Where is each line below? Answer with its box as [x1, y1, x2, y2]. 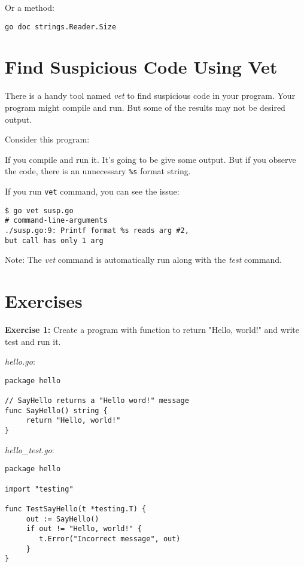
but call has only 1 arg [5, 236, 104, 245]
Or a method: [5, 1, 54, 13]
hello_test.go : [5, 443, 54, 456]
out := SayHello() [26, 514, 99, 523]
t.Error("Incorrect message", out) [39, 534, 181, 543]
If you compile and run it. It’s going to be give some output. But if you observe [5, 153, 296, 165]
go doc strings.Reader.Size [5, 22, 117, 31]
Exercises [5, 289, 83, 313]
